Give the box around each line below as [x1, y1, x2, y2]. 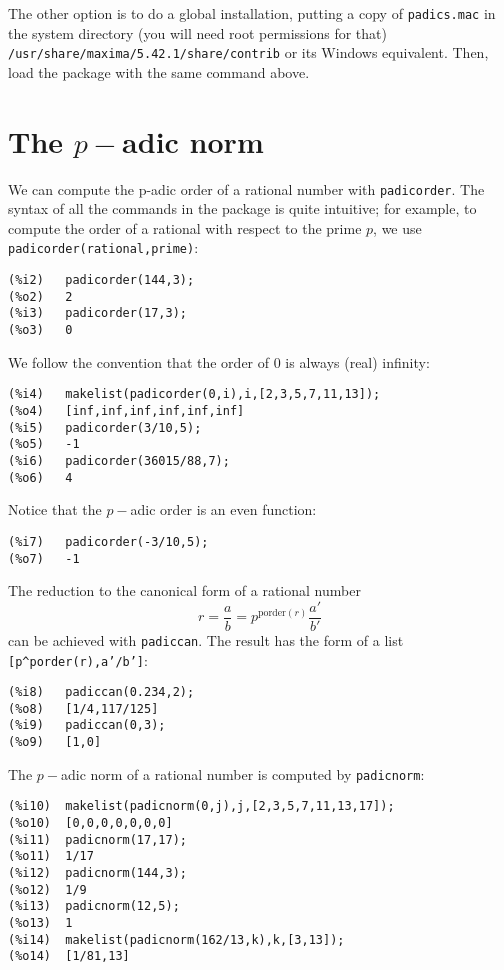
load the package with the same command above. [8, 61, 310, 82]
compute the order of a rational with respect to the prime [8, 217, 362, 238]
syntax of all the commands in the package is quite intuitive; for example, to [8, 198, 477, 219]
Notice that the [8, 499, 102, 520]
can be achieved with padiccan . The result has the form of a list [8, 629, 404, 650]
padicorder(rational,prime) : [8, 237, 199, 258]
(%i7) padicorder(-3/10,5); [8, 534, 209, 549]
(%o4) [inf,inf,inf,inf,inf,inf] [8, 404, 245, 418]
